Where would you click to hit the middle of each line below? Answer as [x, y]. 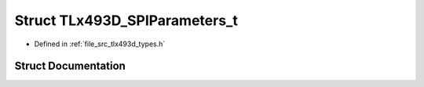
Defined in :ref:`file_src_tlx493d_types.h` [100, 44]
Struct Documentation [70, 66]
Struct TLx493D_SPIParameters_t [126, 20]
